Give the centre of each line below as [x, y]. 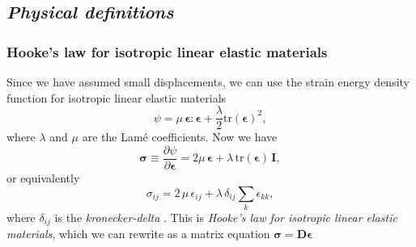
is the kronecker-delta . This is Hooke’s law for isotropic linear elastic [226, 217]
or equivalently [43, 177]
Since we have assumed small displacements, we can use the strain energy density [208, 82]
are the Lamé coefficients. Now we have [180, 137]
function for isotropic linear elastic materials [117, 97]
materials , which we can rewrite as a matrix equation [138, 234]
